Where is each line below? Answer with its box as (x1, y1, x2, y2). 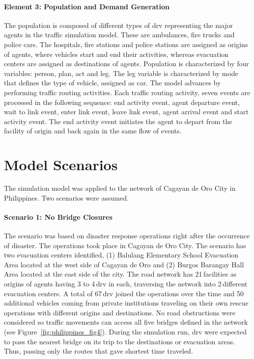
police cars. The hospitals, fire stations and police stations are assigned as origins (4, 39, 248, 49)
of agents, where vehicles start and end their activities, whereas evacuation (4, 49, 229, 59)
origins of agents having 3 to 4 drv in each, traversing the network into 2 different (4, 279, 248, 288)
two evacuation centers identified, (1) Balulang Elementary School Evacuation (4, 250, 239, 260)
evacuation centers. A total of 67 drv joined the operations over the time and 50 (4, 288, 244, 298)
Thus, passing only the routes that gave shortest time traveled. (4, 346, 193, 356)
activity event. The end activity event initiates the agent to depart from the (4, 116, 232, 126)
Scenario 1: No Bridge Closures (4, 211, 113, 222)
